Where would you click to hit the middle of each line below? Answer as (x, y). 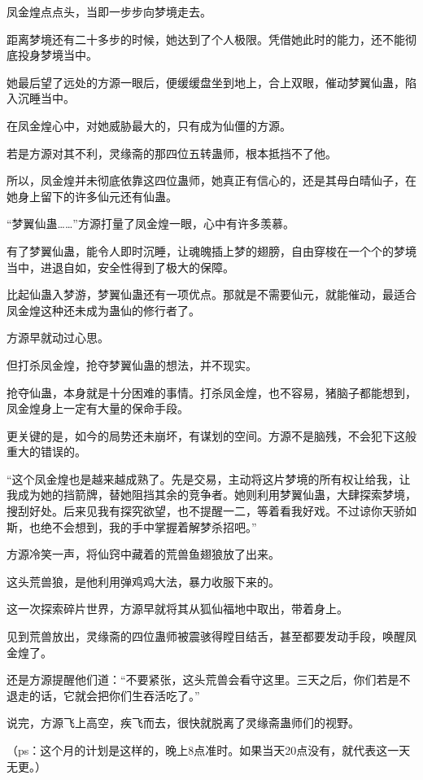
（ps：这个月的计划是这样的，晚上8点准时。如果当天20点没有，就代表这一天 (209, 750)
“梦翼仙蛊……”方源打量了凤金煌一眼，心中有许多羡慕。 (150, 223)
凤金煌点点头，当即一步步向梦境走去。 (109, 11)
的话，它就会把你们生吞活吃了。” (114, 695)
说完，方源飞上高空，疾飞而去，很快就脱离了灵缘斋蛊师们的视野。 (183, 723)
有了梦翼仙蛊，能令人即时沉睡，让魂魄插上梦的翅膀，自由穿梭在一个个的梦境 (211, 250)
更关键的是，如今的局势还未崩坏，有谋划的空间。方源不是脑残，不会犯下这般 (211, 435)
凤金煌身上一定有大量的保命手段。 (98, 408)
